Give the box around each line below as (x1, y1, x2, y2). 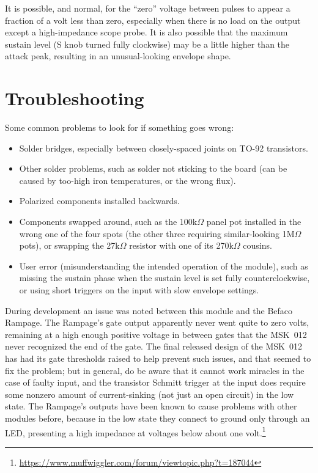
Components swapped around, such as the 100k (19, 215, 198, 228)
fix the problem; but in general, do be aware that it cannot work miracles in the (5, 364, 305, 376)
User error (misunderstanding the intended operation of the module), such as (19, 259, 308, 272)
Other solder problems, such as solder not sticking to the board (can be (19, 162, 287, 175)
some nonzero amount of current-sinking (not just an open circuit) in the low (5, 387, 294, 400)
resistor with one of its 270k (129, 239, 234, 252)
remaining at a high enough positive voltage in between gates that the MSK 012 (5, 328, 307, 340)
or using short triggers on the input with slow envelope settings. (19, 284, 259, 296)
